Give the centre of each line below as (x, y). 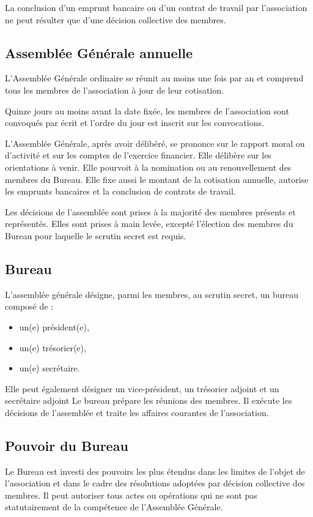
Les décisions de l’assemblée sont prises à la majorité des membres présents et (150, 211)
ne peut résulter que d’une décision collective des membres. (116, 19)
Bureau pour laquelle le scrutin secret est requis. (96, 235)
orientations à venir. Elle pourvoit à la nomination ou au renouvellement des (148, 167)
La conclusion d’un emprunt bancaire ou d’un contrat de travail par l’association (156, 7)
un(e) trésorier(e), (53, 347)
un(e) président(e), (54, 326)
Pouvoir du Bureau (67, 445)
